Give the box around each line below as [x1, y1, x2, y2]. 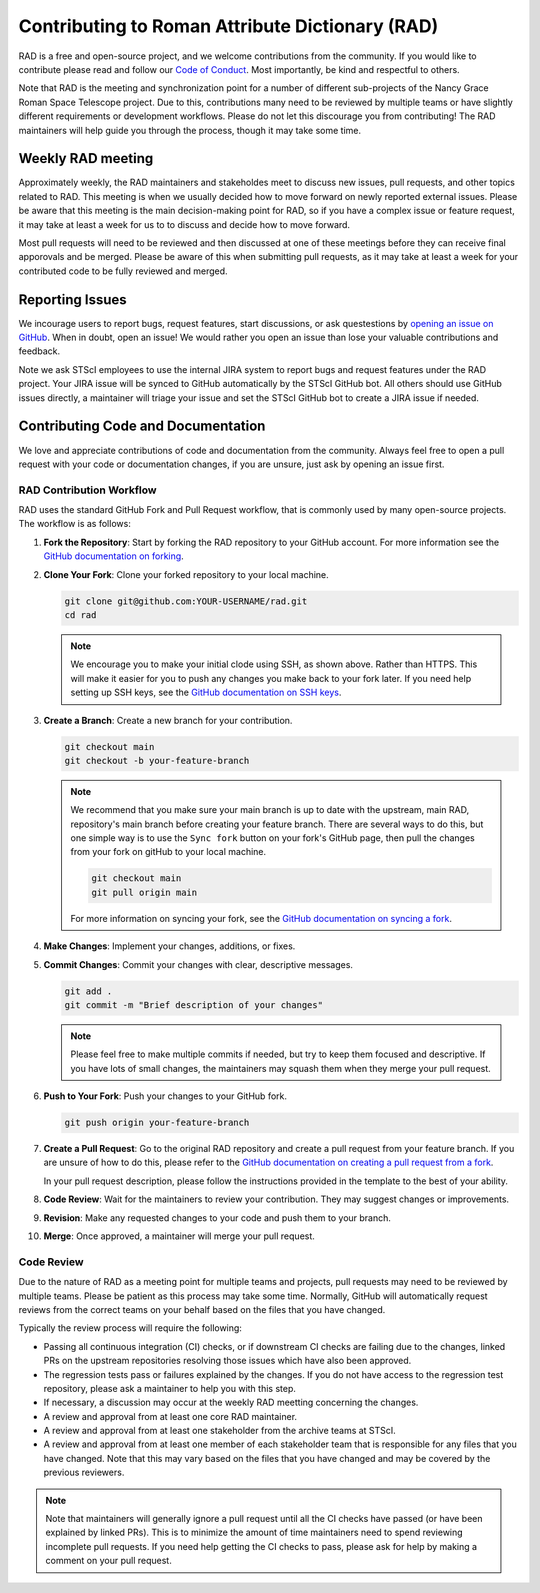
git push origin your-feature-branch [64, 1117, 250, 1129]
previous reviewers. [43, 1466, 125, 1479]
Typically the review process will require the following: [18, 1322, 242, 1334]
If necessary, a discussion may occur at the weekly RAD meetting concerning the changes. [43, 1396, 419, 1409]
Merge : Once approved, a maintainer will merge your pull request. [43, 1230, 315, 1242]
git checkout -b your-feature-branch [64, 755, 250, 766]
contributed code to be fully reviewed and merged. [18, 265, 229, 277]
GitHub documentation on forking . [43, 550, 184, 562]
